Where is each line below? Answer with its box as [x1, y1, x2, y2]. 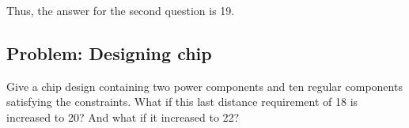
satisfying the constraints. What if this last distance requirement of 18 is [6, 93, 358, 110]
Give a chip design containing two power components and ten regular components [6, 77, 403, 94]
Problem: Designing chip [6, 40, 212, 65]
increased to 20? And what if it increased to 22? [6, 108, 240, 125]
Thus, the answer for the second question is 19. [6, 2, 235, 18]
